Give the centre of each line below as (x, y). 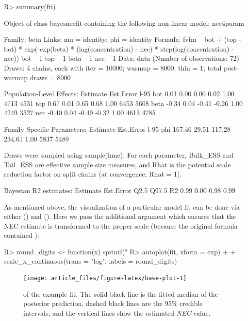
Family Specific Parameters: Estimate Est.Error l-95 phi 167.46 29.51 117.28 (117, 129)
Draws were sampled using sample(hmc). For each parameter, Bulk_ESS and (119, 155)
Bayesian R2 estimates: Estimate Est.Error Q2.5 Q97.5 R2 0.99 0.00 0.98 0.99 (120, 190)
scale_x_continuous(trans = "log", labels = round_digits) (91, 261)
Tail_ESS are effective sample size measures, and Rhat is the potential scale (117, 164)
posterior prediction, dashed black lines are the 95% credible (113, 303)
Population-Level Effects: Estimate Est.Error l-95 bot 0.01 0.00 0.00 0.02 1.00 (119, 94)
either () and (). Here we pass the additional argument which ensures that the (120, 216)
